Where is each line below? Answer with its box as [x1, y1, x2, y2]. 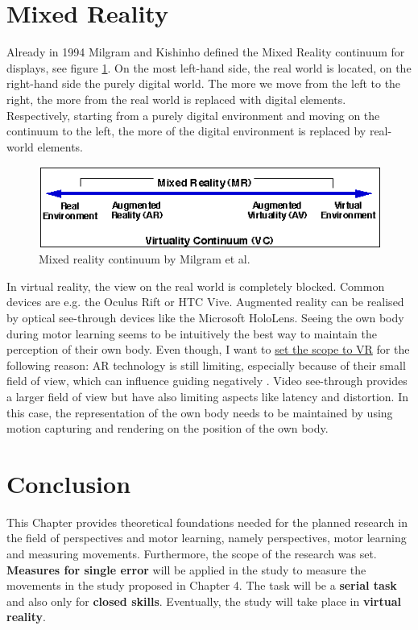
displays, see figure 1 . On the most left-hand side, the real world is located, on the [6, 59, 412, 76]
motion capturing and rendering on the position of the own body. [6, 420, 329, 437]
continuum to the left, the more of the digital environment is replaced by [6, 122, 366, 139]
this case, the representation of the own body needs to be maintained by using [6, 404, 393, 421]
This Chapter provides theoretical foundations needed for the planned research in [6, 513, 408, 530]
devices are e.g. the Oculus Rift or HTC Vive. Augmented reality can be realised [6, 293, 404, 310]
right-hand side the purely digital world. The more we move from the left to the [6, 75, 401, 92]
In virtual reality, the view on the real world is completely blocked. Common [6, 277, 385, 294]
